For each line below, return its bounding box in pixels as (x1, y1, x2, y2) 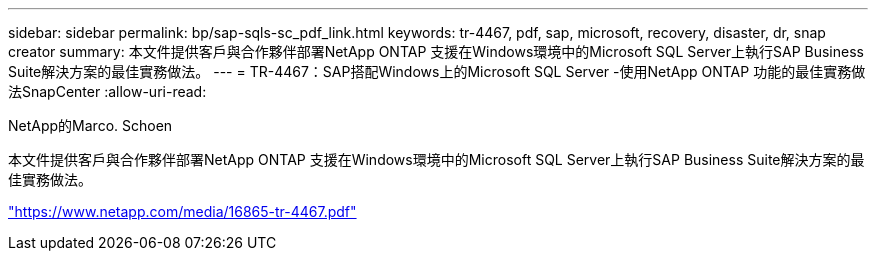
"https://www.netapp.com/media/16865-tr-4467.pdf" (8, 203, 357, 220)
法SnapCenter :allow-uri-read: (8, 83, 207, 100)
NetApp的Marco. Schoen (8, 117, 173, 134)
